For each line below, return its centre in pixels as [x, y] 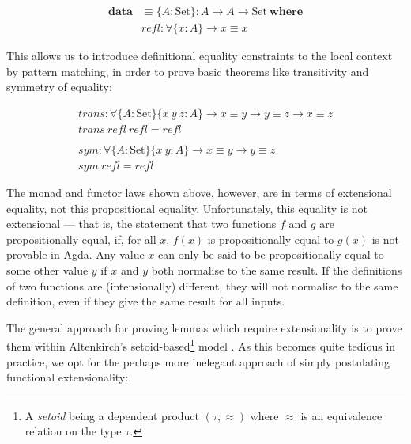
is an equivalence [341, 415]
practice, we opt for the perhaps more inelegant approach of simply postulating [198, 361]
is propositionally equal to [271, 239]
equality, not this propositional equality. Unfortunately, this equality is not [187, 208]
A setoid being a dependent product [112, 415]
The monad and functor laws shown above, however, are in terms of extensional [199, 192]
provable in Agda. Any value [75, 254]
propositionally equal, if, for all [81, 239]
